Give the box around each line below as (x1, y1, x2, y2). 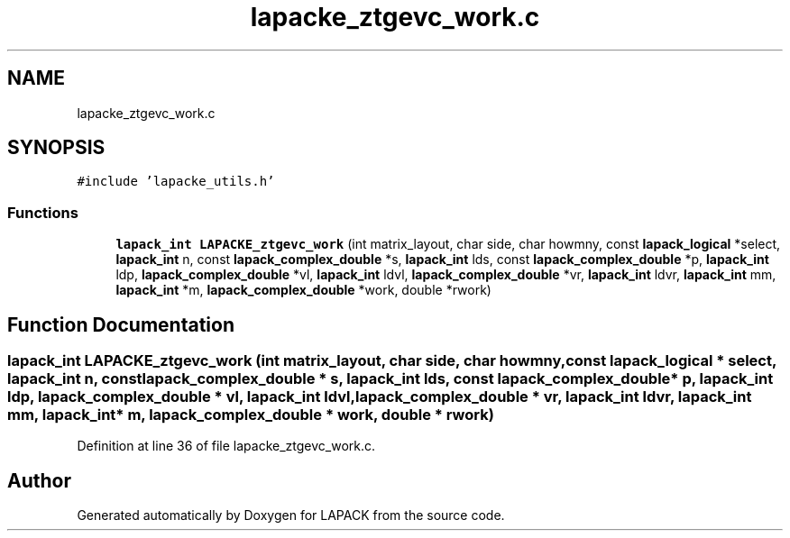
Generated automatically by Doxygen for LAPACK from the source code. (77, 507, 505, 524)
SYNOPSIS (7, 136, 106, 160)
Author (7, 469, 71, 492)
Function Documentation (7, 313, 234, 336)
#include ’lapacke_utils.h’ (77, 174, 275, 189)
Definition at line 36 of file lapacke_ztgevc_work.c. (77, 438, 376, 454)
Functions (7, 203, 78, 222)
